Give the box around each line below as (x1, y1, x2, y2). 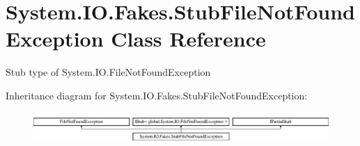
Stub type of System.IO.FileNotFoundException (6, 65, 211, 79)
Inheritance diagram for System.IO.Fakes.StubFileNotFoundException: (6, 88, 308, 102)
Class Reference (111, 24, 266, 53)
